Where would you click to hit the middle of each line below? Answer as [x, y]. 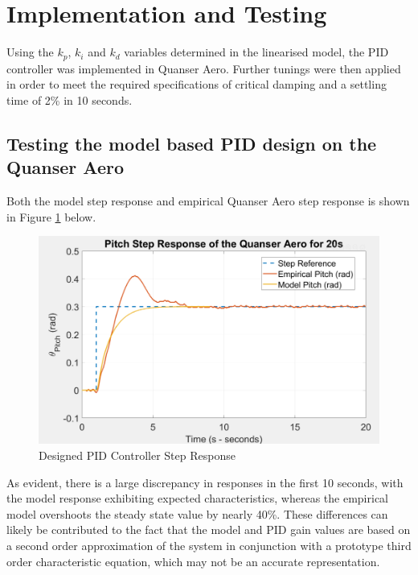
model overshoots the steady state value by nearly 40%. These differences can [197, 513]
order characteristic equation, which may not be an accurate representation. [193, 561]
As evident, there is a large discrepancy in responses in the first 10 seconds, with [205, 482]
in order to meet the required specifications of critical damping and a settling [197, 84]
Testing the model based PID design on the [192, 143]
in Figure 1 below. [51, 216]
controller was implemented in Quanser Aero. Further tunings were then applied [204, 68]
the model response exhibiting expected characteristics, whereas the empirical [197, 498]
